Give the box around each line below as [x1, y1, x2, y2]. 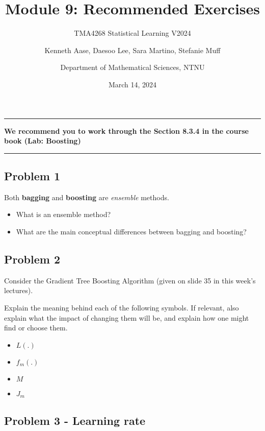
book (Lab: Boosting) [4, 135, 81, 146]
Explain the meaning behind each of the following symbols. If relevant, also [4, 302, 239, 313]
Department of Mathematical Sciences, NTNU [60, 62, 205, 73]
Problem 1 [4, 168, 60, 184]
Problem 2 [4, 251, 60, 267]
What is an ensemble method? [16, 209, 111, 220]
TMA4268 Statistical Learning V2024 [74, 28, 191, 38]
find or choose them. [4, 322, 68, 333]
